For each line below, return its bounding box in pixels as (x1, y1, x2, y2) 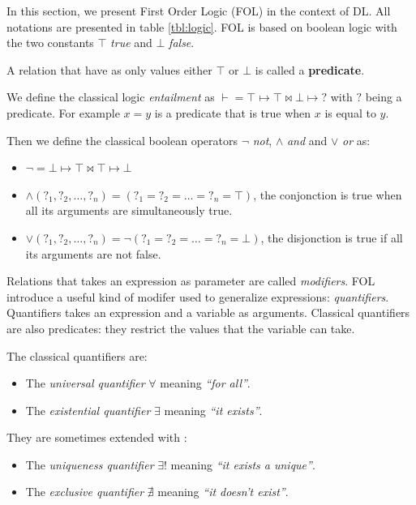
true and (110, 34, 152, 51)
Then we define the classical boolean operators (6, 131, 238, 148)
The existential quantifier (25, 401, 151, 418)
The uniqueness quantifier (25, 456, 154, 473)
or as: (342, 131, 371, 148)
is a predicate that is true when (154, 104, 311, 121)
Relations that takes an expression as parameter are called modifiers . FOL (6, 272, 375, 289)
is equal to (324, 104, 376, 121)
